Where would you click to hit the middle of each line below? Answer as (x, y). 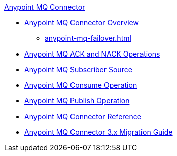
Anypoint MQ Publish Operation (77, 101)
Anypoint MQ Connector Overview (82, 22)
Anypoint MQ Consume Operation (81, 85)
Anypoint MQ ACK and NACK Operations (92, 54)
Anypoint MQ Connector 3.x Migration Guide (99, 132)
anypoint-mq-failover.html (88, 38)
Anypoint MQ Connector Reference (83, 116)
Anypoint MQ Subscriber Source (78, 69)
